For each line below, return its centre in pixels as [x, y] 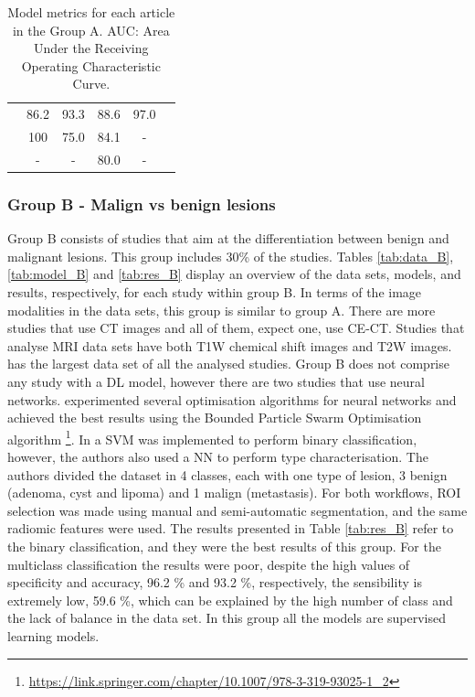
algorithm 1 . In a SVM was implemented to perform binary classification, [212, 437]
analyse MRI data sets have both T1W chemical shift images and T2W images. [230, 345]
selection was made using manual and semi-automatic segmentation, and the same [237, 510]
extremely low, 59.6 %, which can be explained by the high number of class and [230, 600]
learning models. [53, 635]
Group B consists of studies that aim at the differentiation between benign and [228, 238]
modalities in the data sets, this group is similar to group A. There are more [222, 310]
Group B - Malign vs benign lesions [142, 204]
